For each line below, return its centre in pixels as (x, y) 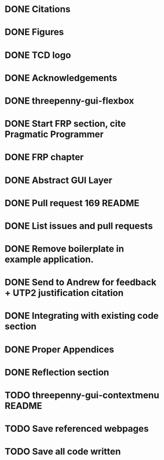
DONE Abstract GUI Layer (58, 180)
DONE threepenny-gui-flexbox (69, 101)
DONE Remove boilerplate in (64, 249)
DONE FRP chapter (44, 157)
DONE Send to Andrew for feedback (80, 283)
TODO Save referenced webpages (77, 429)
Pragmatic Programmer (54, 134)
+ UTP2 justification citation (64, 293)
